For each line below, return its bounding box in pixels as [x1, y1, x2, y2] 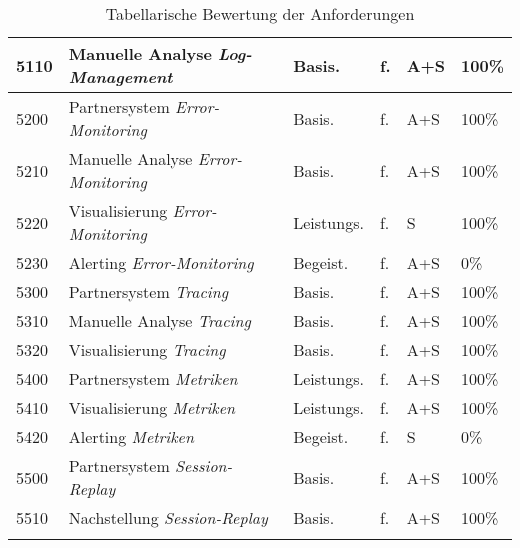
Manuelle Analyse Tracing [68, 309, 251, 332]
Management [68, 65, 173, 88]
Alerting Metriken [68, 425, 194, 448]
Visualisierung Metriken [68, 396, 236, 419]
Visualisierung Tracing [68, 338, 226, 361]
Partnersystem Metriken [68, 367, 238, 390]
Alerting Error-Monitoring [68, 251, 254, 274]
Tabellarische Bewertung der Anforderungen [105, 2, 415, 25]
